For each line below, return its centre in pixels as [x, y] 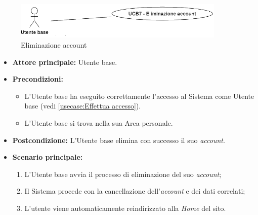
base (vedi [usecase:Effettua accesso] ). [83, 106]
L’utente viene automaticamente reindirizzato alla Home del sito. [125, 208]
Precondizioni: [38, 79]
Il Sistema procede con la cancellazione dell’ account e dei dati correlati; [135, 191]
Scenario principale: [48, 157]
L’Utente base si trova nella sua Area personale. [99, 123]
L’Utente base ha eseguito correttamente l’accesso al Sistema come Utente [139, 96]
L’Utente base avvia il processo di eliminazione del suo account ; [123, 174]
